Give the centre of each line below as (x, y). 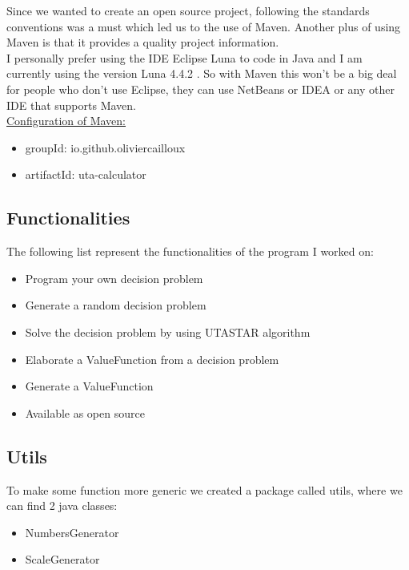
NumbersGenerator (72, 532)
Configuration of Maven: (66, 121)
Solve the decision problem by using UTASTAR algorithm (168, 331)
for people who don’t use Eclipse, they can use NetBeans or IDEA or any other (201, 89)
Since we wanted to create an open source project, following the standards (188, 10)
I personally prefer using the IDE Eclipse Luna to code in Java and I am (184, 57)
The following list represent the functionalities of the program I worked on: (190, 251)
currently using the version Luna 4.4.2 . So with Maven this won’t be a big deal (202, 73)
